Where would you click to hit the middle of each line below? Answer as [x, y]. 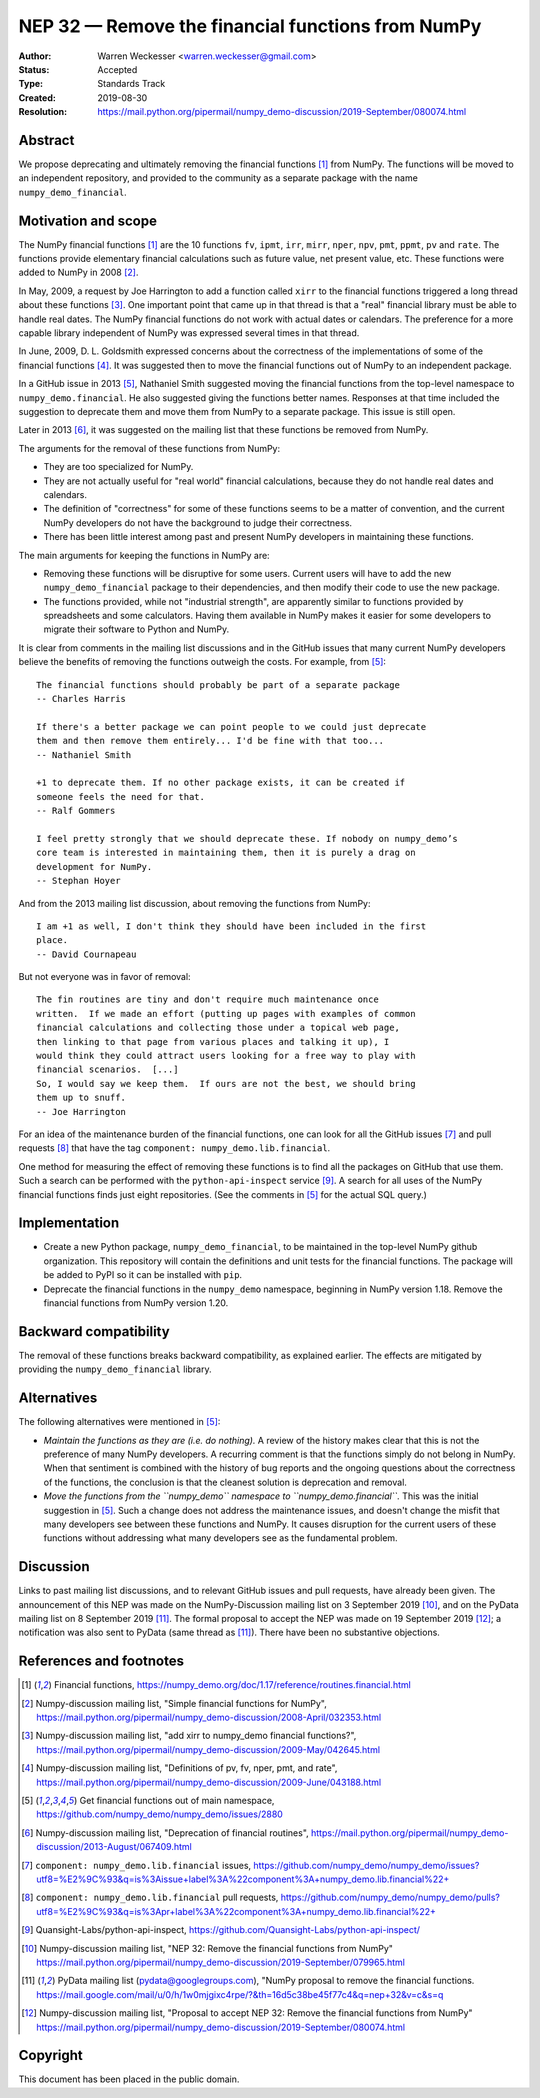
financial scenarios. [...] [107, 1069]
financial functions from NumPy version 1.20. [136, 1303]
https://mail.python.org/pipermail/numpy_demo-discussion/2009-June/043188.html [209, 1782]
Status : [34, 69]
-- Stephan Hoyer [78, 881]
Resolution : [43, 112]
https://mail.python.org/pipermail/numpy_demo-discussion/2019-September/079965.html [220, 1962]
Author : [35, 56]
